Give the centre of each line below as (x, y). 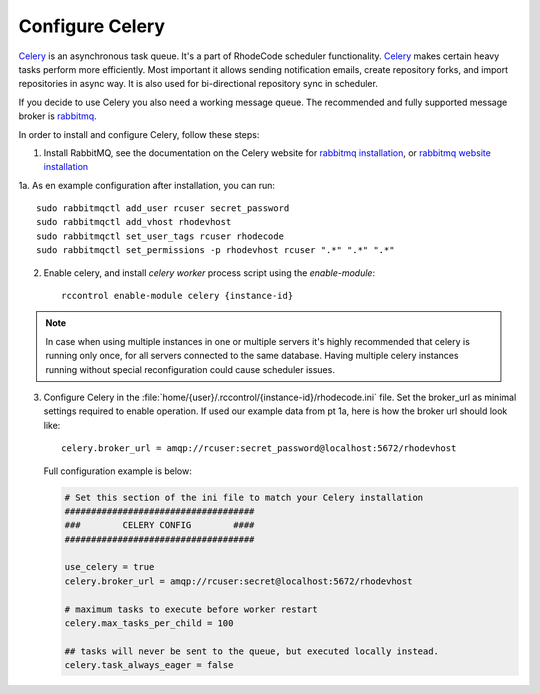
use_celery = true (109, 567)
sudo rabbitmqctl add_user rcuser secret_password (163, 208)
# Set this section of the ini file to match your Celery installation (244, 497)
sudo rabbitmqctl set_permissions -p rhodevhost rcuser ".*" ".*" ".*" (215, 250)
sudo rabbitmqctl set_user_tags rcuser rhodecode (160, 236)
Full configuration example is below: (117, 471)
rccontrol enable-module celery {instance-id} (177, 296)
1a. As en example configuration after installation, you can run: (146, 185)
